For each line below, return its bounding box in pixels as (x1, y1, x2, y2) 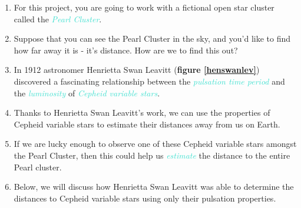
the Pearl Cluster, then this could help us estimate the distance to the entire (14, 149, 290, 161)
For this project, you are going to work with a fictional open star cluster (14, 1, 274, 13)
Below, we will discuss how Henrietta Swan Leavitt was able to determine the (14, 180, 294, 193)
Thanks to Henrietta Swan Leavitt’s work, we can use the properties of (14, 106, 270, 119)
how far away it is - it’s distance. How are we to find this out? (14, 43, 238, 56)
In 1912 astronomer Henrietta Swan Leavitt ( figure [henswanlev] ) (14, 63, 260, 76)
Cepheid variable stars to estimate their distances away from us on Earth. (14, 118, 280, 130)
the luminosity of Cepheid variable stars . (14, 86, 160, 99)
